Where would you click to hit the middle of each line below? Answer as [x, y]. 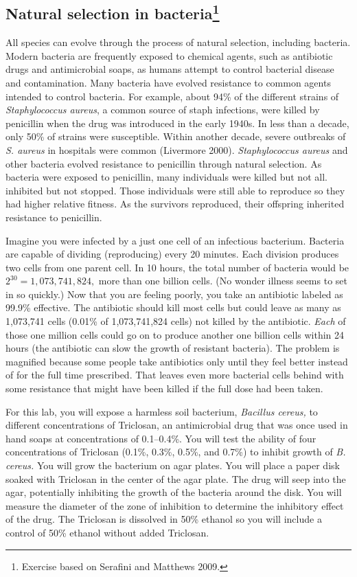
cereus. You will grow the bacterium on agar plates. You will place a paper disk [173, 465]
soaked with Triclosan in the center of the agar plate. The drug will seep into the [176, 478]
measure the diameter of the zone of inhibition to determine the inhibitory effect [175, 505]
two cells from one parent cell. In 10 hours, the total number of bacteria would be [177, 267]
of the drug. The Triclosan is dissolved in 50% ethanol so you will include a [164, 519]
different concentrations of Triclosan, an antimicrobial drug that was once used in [177, 425]
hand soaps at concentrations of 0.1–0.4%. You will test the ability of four [161, 438]
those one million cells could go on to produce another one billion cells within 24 [175, 334]
